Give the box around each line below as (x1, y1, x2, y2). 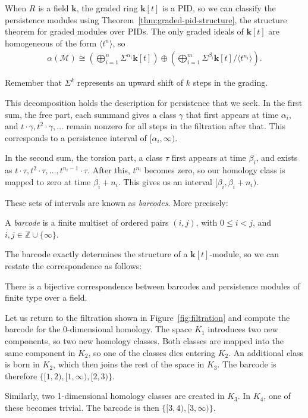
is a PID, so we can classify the (162, 2, 276, 14)
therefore (5, 369, 37, 382)
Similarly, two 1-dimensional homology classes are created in (5, 389, 225, 402)
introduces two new (208, 323, 278, 335)
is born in (5, 358, 40, 370)
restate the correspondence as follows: (5, 259, 142, 272)
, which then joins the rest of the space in (53, 358, 205, 370)
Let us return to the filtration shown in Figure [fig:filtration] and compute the (5, 311, 290, 323)
